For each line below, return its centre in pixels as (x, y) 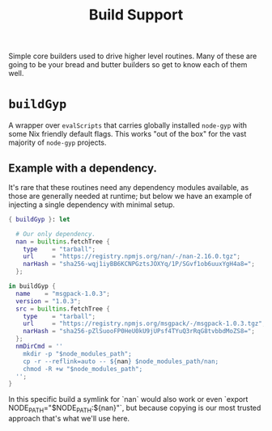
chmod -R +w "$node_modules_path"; (83, 369)
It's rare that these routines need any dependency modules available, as (129, 187)
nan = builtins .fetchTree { (63, 241)
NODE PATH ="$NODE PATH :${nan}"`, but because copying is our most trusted (135, 409)
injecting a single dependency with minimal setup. (92, 205)
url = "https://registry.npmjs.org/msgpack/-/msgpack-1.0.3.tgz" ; (144, 324)
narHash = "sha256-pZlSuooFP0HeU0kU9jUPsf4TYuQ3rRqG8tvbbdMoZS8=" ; (139, 332)
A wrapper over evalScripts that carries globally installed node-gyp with (128, 125)
